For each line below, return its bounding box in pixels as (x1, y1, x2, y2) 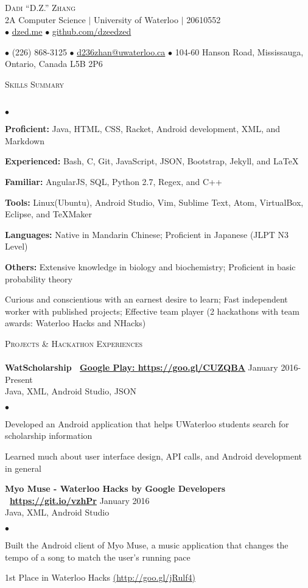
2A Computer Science (5, 13, 86, 26)
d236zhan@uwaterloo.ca (77, 45, 166, 58)
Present (5, 373, 33, 385)
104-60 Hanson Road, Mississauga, (175, 45, 304, 58)
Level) (5, 240, 28, 253)
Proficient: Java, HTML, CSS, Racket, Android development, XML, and (5, 122, 281, 135)
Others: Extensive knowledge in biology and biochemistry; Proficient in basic (5, 260, 296, 273)
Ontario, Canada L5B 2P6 (5, 57, 103, 70)
